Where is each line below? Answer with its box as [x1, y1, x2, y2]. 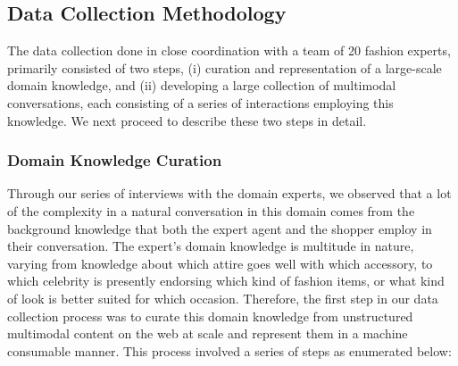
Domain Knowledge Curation [7, 149, 222, 171]
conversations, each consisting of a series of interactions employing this [7, 93, 394, 112]
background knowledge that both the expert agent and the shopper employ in [7, 219, 432, 237]
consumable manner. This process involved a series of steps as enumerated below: [7, 341, 452, 360]
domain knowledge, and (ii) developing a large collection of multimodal [7, 76, 396, 95]
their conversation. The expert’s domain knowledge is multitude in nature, [7, 237, 414, 255]
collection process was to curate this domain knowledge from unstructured [7, 306, 413, 325]
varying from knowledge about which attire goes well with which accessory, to [7, 254, 433, 272]
